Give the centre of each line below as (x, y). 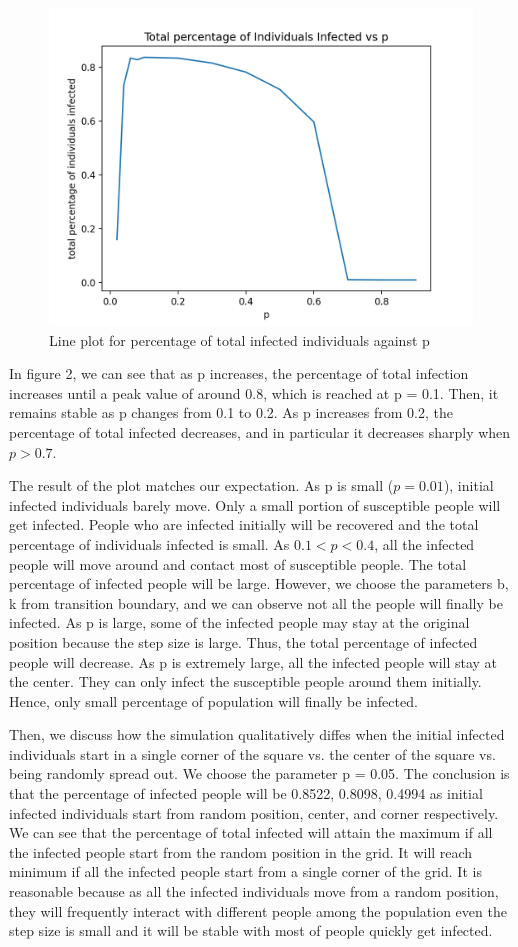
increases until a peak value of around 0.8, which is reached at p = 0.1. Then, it (254, 392)
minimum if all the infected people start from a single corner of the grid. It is (245, 871)
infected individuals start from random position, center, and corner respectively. (254, 812)
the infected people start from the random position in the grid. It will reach (241, 851)
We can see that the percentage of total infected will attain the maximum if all (251, 832)
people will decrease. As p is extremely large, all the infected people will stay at (253, 661)
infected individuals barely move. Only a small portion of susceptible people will (255, 504)
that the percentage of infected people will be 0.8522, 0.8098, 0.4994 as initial (246, 793)
